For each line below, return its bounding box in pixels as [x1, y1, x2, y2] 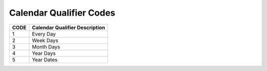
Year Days [32, 49, 56, 56]
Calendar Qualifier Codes [9, 7, 116, 18]
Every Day [32, 30, 56, 37]
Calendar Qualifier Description [32, 24, 105, 31]
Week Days [32, 37, 59, 44]
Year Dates [32, 56, 58, 63]
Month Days [32, 43, 60, 50]
